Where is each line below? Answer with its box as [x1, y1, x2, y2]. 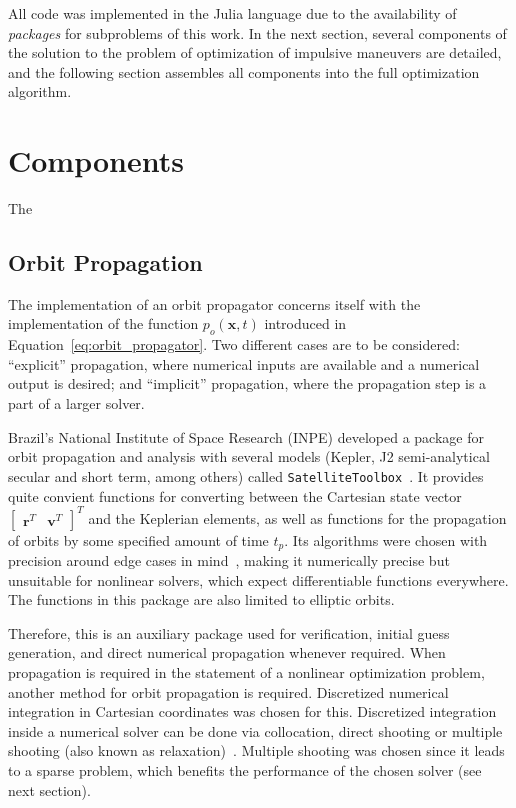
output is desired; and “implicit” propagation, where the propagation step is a [8, 373, 487, 394]
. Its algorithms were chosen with [284, 529, 488, 550]
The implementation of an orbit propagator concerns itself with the [8, 293, 421, 314]
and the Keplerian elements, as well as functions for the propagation [88, 507, 507, 528]
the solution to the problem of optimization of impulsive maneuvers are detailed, [8, 42, 502, 63]
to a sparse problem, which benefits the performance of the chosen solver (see [8, 759, 482, 780]
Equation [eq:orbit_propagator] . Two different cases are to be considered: [8, 334, 460, 355]
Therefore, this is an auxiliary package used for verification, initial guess [8, 622, 450, 643]
